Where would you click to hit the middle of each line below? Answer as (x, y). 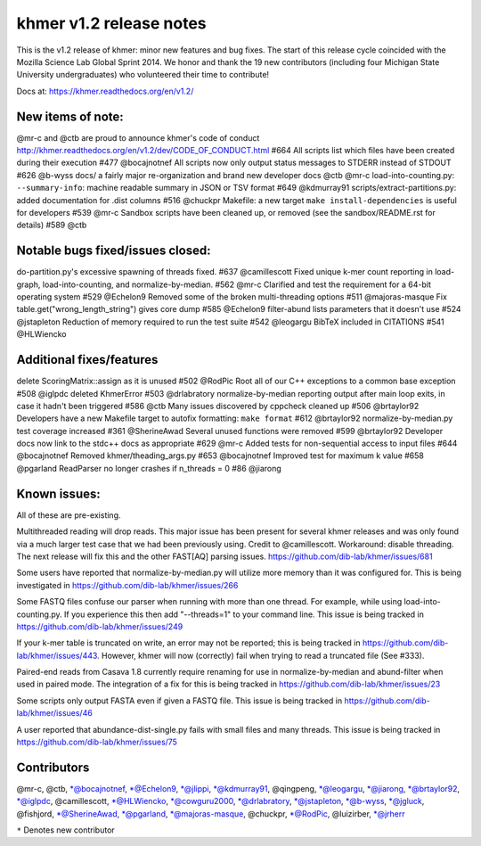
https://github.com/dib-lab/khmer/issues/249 (100, 626)
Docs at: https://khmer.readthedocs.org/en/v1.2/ (105, 91)
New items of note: (70, 116)
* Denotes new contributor (65, 830)
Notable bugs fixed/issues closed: (114, 251)
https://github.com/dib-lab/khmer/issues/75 (97, 742)
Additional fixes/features (87, 360)
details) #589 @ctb (52, 225)
